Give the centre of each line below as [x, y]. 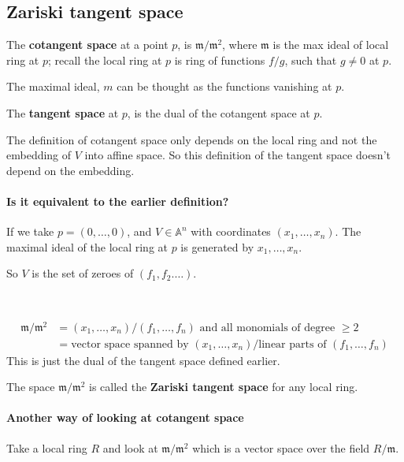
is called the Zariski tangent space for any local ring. [223, 387]
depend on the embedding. [70, 170]
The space [31, 387]
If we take [30, 231]
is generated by [217, 246]
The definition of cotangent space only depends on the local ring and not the [192, 139]
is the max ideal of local [331, 45]
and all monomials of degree [267, 328]
